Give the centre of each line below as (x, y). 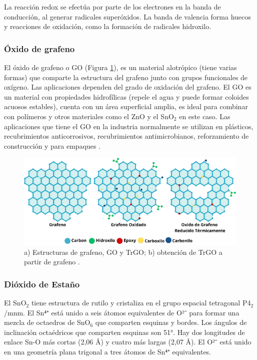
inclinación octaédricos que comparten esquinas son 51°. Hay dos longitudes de (124, 332)
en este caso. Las (205, 116)
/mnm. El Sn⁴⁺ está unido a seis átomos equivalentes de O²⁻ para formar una (122, 312)
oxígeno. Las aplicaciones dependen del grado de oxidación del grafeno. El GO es (128, 87)
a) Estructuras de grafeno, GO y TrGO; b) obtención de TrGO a (123, 252)
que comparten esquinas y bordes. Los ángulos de (171, 322)
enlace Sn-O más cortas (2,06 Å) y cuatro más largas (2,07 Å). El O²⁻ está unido (128, 342)
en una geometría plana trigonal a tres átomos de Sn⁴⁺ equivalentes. (108, 352)
